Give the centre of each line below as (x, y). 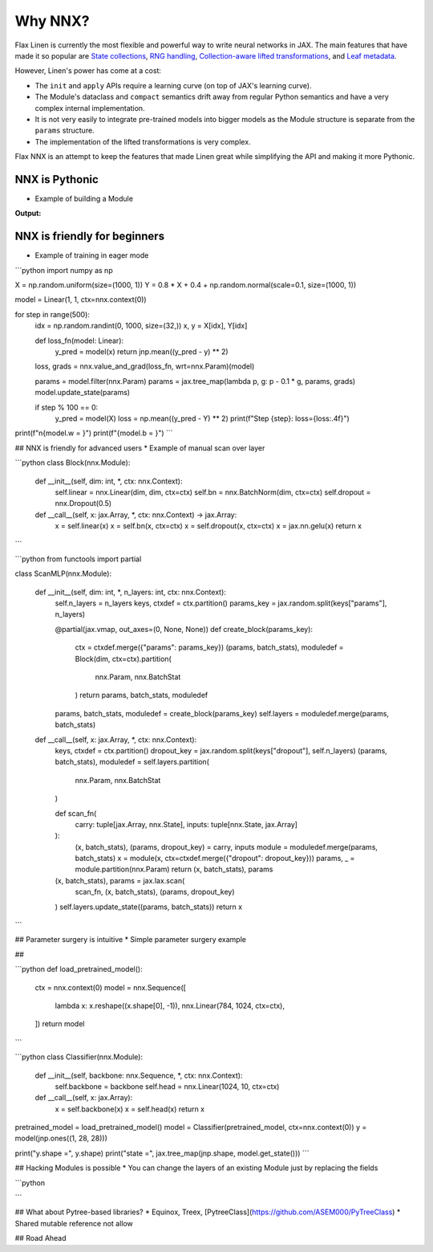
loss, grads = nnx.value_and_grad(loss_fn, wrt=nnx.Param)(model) (145, 366)
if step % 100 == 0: (67, 407)
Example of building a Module (84, 198)
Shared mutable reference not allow (74, 1223)
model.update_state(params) (83, 393)
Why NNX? (52, 21)
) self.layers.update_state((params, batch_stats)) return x (149, 907)
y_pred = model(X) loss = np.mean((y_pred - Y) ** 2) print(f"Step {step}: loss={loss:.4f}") (202, 418)
